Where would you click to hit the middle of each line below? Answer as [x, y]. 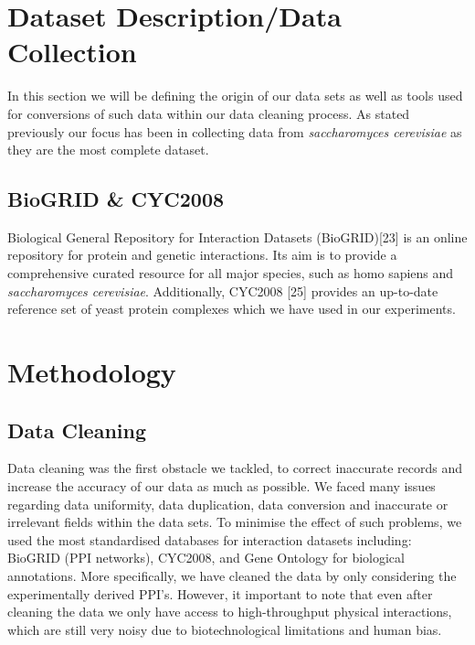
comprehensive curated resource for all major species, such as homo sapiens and [231, 273]
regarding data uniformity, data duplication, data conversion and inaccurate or [228, 504]
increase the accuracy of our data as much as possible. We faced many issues [222, 486]
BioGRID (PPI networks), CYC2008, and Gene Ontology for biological [206, 558]
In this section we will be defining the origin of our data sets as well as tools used [235, 96]
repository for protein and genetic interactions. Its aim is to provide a [202, 255]
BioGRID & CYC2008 [116, 199]
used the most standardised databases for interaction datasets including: [210, 539]
